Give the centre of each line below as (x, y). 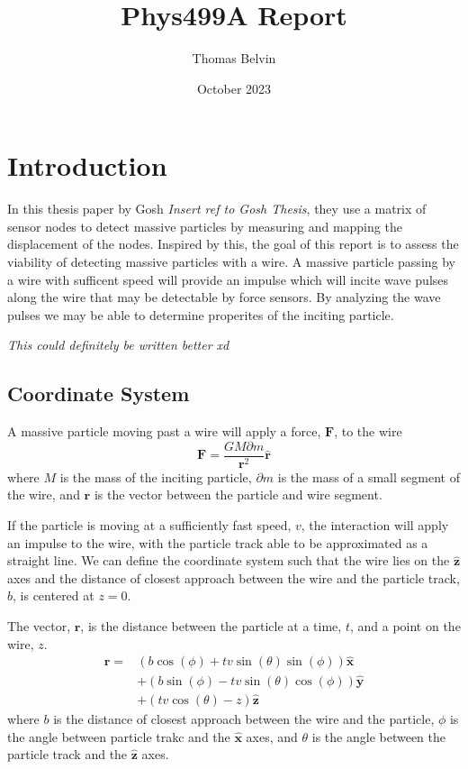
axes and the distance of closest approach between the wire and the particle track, (234, 577)
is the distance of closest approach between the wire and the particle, (244, 718)
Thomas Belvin (234, 58)
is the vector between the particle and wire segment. (238, 494)
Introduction (87, 165)
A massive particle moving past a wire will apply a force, (164, 431)
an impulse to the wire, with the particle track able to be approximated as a (218, 542)
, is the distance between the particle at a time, (211, 626)
